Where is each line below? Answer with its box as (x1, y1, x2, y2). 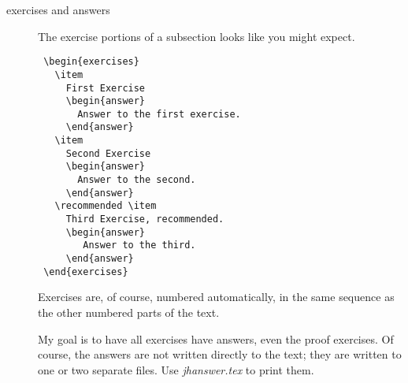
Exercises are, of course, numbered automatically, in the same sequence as (38, 288, 395, 305)
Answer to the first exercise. (77, 108, 241, 120)
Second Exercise (65, 147, 151, 159)
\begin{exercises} (43, 56, 139, 68)
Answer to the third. (83, 240, 196, 251)
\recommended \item (54, 200, 157, 212)
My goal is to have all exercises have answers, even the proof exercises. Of (38, 330, 394, 347)
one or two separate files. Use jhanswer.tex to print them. (38, 361, 314, 377)
